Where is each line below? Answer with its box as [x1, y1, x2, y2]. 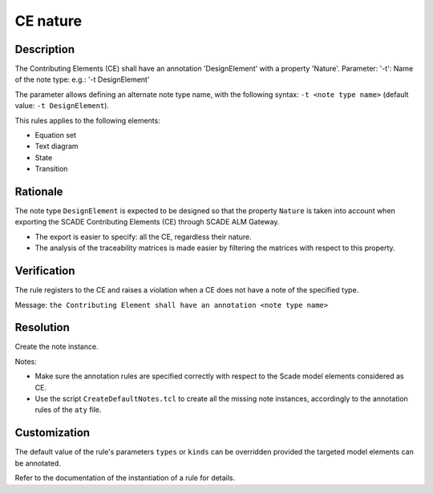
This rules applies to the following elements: [14, 115, 160, 125]
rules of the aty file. [34, 405, 102, 414]
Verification [14, 265, 75, 278]
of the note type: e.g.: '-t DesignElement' [14, 75, 150, 84]
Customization [14, 426, 91, 440]
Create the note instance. [14, 341, 99, 352]
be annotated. [14, 458, 62, 468]
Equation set [34, 131, 76, 140]
